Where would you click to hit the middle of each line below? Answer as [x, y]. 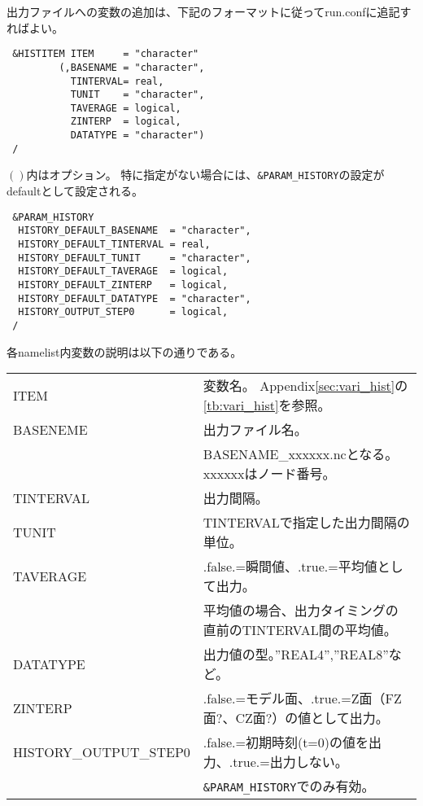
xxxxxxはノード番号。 [269, 474]
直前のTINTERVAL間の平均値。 [300, 630]
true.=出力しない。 [290, 762]
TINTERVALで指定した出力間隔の [306, 523]
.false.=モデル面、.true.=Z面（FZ [302, 699]
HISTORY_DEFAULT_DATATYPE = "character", [135, 298]
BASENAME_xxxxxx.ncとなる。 [301, 454]
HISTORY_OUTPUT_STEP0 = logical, [123, 312]
